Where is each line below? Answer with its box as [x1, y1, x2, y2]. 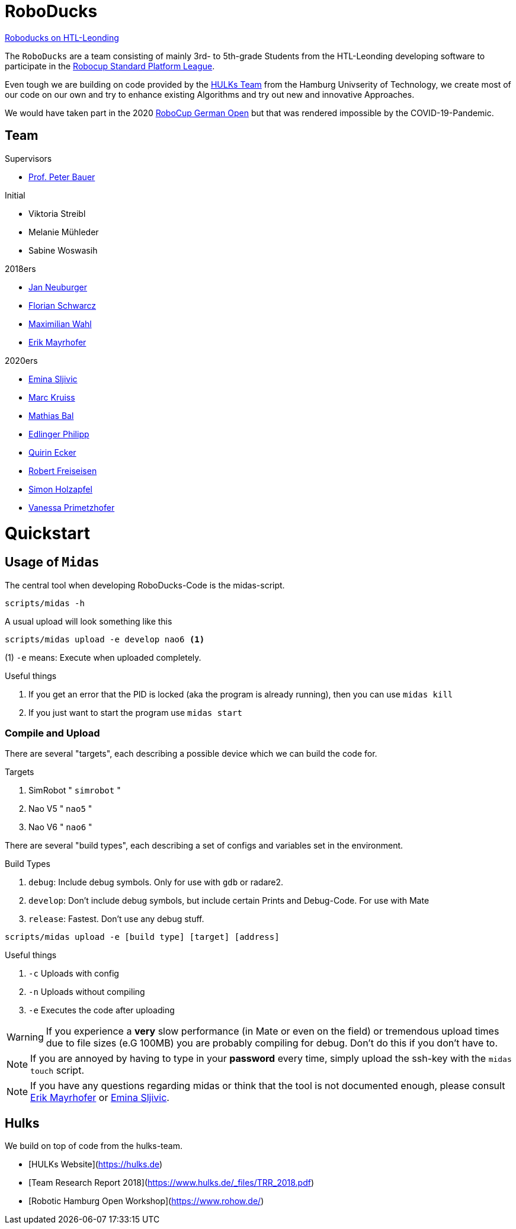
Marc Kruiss [28, 392, 75, 402]
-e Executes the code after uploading [28, 1005, 175, 1016]
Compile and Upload [5, 726, 100, 739]
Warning [7, 1031, 44, 1044]
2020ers [5, 355, 38, 366]
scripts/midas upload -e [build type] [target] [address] [5, 932, 280, 942]
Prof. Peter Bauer [28, 171, 95, 182]
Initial [5, 190, 25, 200]
